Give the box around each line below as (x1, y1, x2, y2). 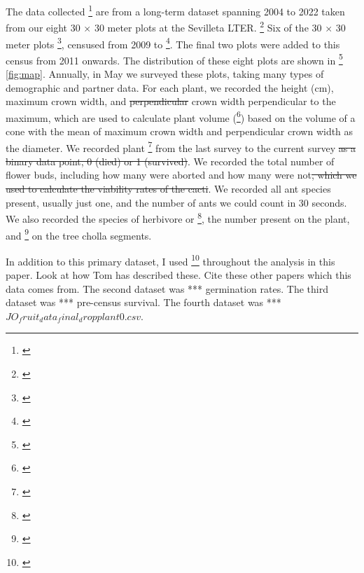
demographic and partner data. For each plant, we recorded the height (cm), (6, 80, 334, 95)
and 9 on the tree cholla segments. (6, 226, 152, 242)
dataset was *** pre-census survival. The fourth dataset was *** (6, 295, 281, 310)
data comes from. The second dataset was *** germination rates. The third (6, 281, 328, 296)
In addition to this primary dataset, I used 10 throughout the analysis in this (6, 251, 335, 268)
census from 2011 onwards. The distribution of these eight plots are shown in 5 (6, 50, 343, 67)
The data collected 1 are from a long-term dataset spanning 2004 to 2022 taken (6, 2, 345, 18)
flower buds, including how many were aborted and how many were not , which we (6, 167, 357, 182)
